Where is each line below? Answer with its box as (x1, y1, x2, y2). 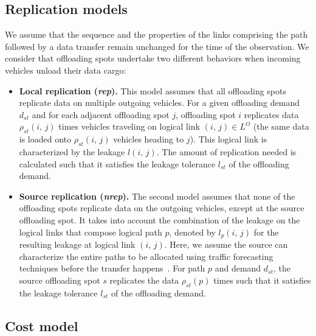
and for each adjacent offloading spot (32, 108, 170, 121)
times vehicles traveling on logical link (58, 120, 201, 133)
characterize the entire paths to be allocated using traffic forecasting (19, 250, 273, 262)
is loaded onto (19, 133, 72, 145)
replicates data (244, 108, 299, 121)
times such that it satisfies (213, 273, 311, 286)
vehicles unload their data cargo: (5, 63, 126, 76)
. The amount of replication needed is (156, 145, 297, 158)
